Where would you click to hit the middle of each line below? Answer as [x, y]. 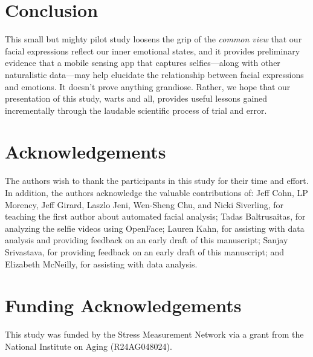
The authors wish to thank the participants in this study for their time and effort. [157, 181]
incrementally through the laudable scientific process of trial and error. [136, 110]
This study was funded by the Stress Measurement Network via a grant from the [154, 334]
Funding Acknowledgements [123, 305]
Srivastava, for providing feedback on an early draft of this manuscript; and [145, 251]
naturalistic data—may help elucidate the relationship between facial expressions [154, 74]
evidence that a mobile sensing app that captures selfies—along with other [143, 63]
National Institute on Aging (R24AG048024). [89, 346]
